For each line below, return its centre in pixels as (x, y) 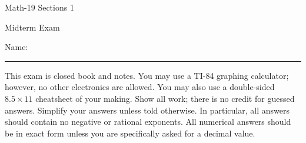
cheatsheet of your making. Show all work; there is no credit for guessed (165, 98)
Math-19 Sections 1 (39, 7)
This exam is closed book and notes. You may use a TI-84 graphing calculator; (147, 75)
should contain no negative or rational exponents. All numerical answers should (148, 122)
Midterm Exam (32, 27)
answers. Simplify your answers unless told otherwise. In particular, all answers (147, 110)
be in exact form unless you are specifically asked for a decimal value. (130, 133)
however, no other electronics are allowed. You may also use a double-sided (140, 87)
